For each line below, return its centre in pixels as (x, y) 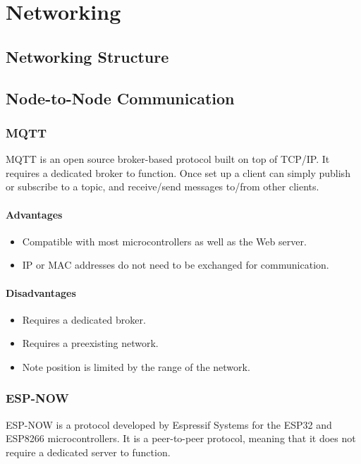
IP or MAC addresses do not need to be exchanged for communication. (176, 265)
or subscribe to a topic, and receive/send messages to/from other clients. (163, 187)
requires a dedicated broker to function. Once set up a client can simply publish (178, 172)
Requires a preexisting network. (90, 343)
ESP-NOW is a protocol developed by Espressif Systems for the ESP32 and (169, 424)
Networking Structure (87, 56)
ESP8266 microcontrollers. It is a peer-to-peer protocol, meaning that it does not (181, 438)
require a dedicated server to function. (88, 452)
